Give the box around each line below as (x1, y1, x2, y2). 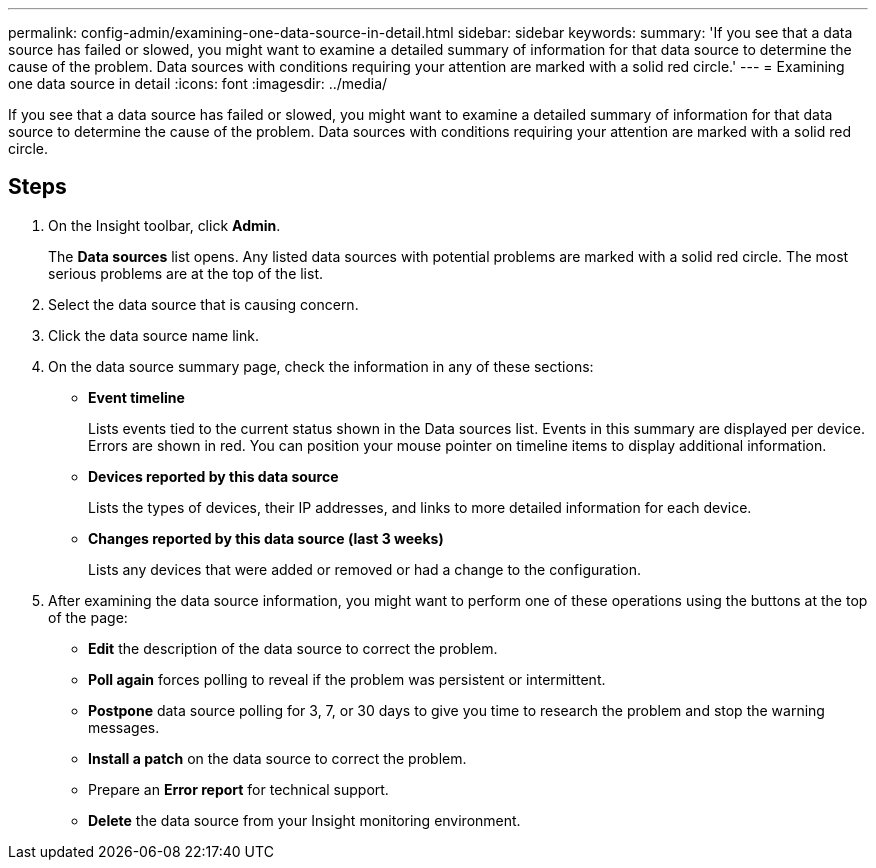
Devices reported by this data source (88, 467, 339, 485)
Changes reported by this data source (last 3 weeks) (88, 529, 444, 547)
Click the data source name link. (48, 326, 259, 344)
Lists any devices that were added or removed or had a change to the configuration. (88, 560, 642, 578)
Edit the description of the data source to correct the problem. (88, 639, 498, 657)
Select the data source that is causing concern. (48, 295, 359, 313)
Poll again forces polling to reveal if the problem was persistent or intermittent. (88, 670, 606, 688)
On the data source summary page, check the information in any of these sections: (48, 357, 594, 375)
